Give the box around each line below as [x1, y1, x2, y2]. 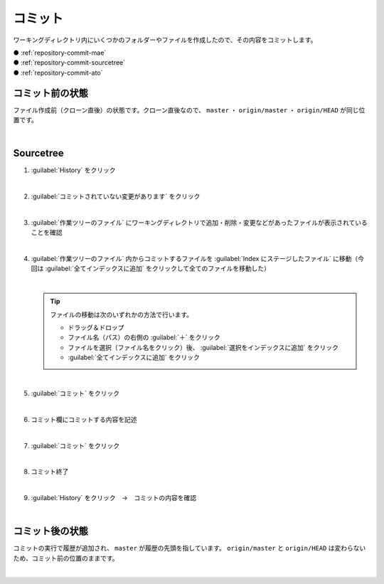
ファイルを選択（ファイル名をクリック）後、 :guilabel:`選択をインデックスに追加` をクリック [68, 343, 339, 351]
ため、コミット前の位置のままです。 [13, 553, 119, 562]
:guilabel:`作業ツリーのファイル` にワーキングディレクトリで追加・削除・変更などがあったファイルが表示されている [31, 218, 368, 227]
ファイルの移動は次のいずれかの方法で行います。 [50, 310, 193, 319]
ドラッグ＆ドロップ [68, 324, 124, 331]
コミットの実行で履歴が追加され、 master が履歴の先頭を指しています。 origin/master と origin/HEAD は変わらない [13, 544, 366, 553]
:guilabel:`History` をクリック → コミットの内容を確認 [31, 494, 197, 502]
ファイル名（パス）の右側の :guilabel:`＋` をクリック [68, 333, 220, 341]
